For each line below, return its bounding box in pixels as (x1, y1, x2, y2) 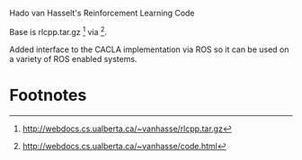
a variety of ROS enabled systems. (9, 53, 138, 64)
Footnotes (9, 84, 87, 105)
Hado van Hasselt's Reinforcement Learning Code (9, 8, 195, 18)
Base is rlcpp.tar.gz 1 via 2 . (9, 25, 108, 37)
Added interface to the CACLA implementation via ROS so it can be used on (9, 44, 289, 55)
